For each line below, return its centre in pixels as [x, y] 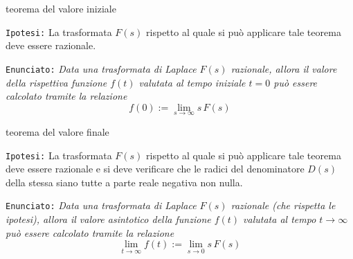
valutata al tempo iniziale [192, 82]
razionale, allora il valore [284, 68]
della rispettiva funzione [56, 82]
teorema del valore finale [57, 131]
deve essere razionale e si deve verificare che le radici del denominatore [155, 169]
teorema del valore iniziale [61, 8]
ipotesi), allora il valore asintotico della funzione [108, 219]
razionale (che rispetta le [283, 205]
